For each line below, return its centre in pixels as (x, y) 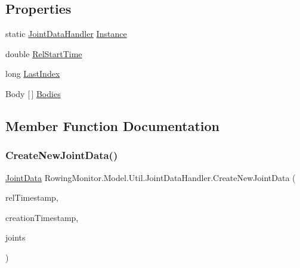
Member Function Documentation (113, 125)
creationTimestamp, (42, 217)
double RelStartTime (44, 53)
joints (16, 237)
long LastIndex (33, 74)
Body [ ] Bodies (33, 93)
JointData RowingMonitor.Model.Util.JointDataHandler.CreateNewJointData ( (151, 177)
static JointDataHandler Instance (66, 34)
